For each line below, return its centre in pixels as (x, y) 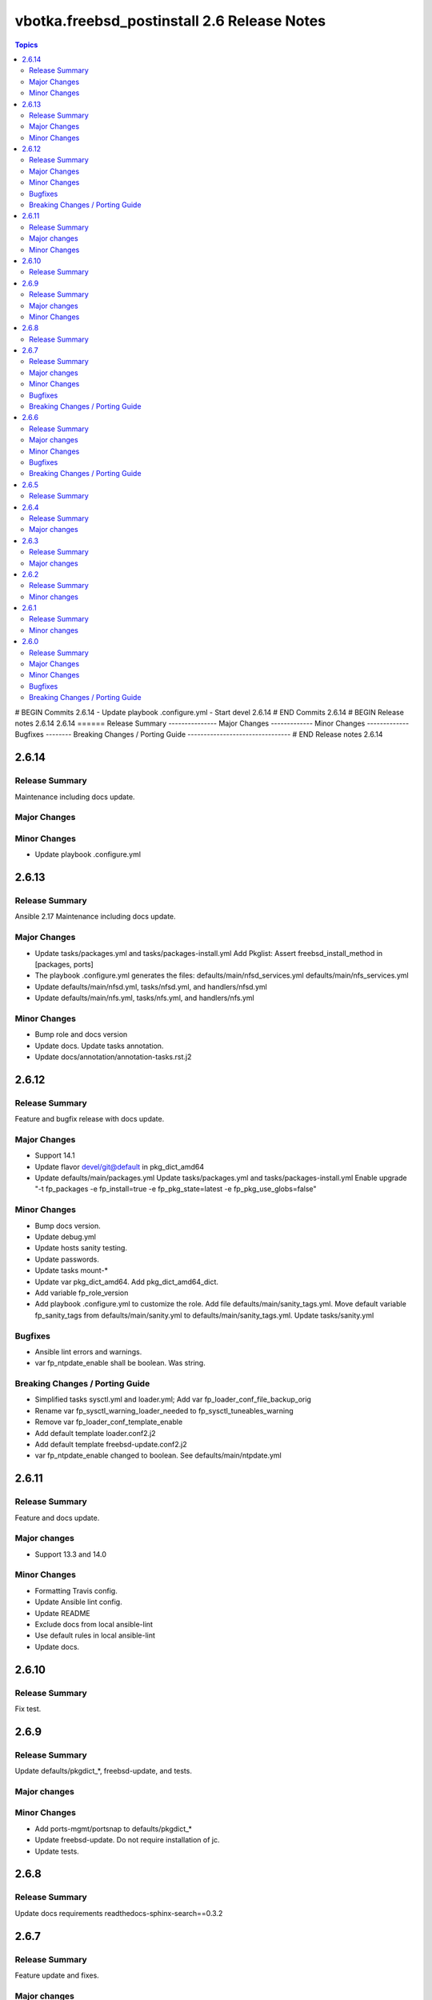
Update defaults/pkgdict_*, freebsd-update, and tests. (103, 1771)
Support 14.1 (55, 1155)
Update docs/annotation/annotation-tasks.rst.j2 (113, 1057)
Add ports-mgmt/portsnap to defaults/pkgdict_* (113, 1829)
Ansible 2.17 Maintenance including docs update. (95, 917)
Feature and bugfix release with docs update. (90, 1119)
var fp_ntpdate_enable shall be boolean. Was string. (120, 1363)
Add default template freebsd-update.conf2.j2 (111, 1444)
